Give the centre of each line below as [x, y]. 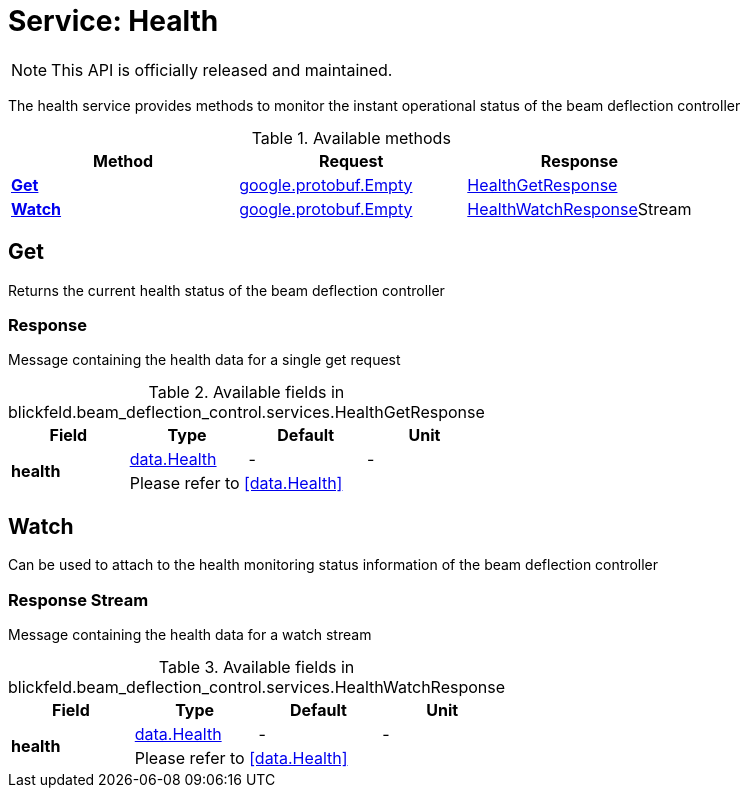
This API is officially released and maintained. [222, 69]
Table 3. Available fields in [256, 666]
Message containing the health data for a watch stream [190, 634]
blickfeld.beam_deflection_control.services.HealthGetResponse [246, 412]
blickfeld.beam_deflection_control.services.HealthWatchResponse [257, 686]
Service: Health [113, 21]
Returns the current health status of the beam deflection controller [226, 290]
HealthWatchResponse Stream [579, 208]
